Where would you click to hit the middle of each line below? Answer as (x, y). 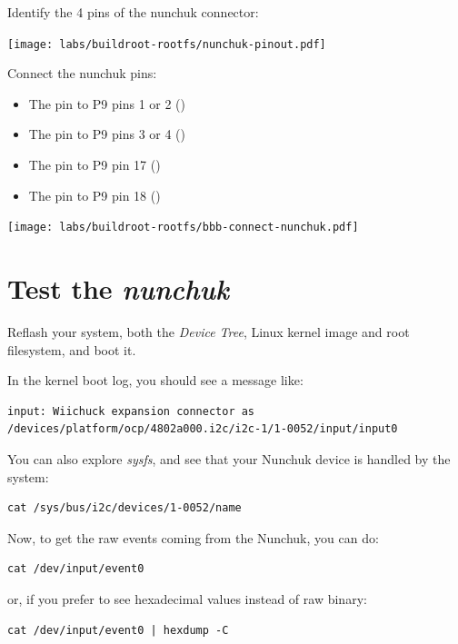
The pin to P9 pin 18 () (95, 195)
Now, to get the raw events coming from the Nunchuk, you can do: (193, 537)
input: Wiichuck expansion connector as (131, 411)
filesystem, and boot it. (72, 349)
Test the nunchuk (118, 289)
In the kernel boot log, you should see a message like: (155, 380)
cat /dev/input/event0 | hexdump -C (118, 630)
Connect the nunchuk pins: (82, 73)
